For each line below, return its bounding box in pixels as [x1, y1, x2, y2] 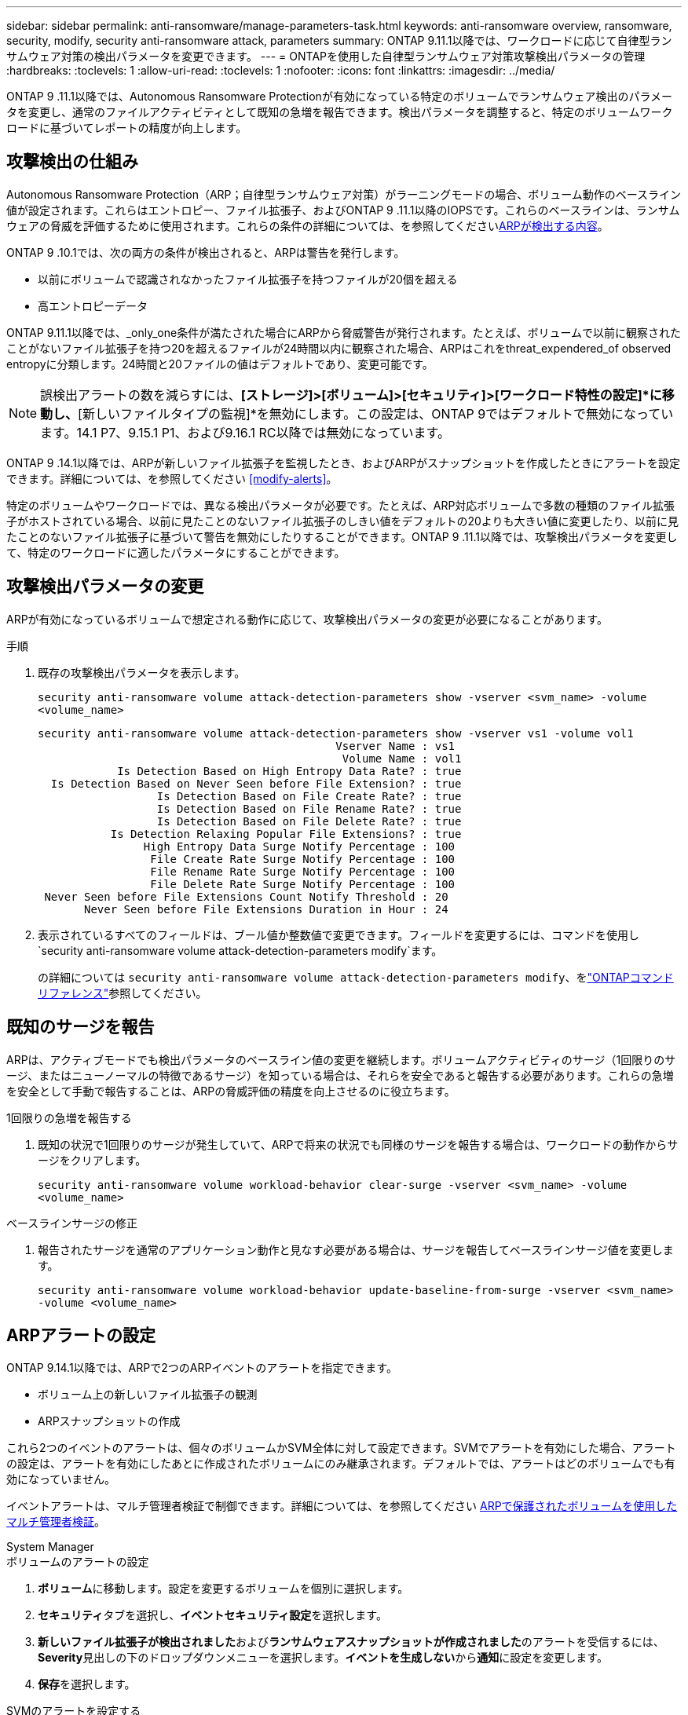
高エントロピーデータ [38, 298, 148, 313]
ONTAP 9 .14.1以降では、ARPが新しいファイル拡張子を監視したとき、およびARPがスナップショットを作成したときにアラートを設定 [6, 455, 681, 470]
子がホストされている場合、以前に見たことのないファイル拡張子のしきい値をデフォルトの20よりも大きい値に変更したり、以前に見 [6, 514, 679, 528]
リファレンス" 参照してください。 [38, 985, 207, 1000]
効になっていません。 [6, 1472, 115, 1486]
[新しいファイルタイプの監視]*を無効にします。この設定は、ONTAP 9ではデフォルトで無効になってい [78, 405, 674, 422]
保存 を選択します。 [38, 1677, 136, 1691]
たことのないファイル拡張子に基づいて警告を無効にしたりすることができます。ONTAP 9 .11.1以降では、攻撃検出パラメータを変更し [6, 529, 678, 543]
